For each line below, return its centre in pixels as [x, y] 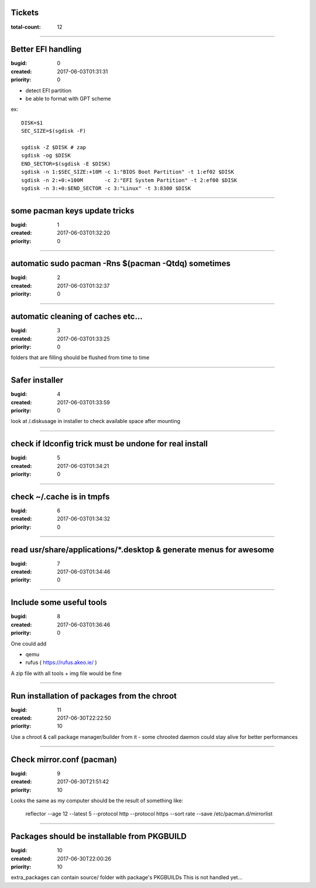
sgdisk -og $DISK [46, 156]
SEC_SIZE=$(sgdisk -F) [54, 131]
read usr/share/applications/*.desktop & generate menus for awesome [142, 550]
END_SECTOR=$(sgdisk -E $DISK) [66, 164]
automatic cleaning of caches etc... [77, 317]
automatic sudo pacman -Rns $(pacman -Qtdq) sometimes [121, 264]
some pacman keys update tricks [73, 211]
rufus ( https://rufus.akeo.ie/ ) [61, 662]
